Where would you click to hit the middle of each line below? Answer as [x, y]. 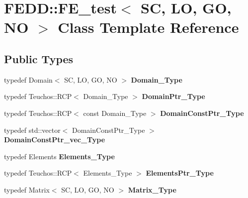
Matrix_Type [152, 189]
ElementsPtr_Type [180, 173]
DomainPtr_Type [173, 96]
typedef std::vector [32, 130]
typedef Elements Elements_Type [59, 156]
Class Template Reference [148, 27]
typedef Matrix [27, 189]
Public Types [39, 58]
